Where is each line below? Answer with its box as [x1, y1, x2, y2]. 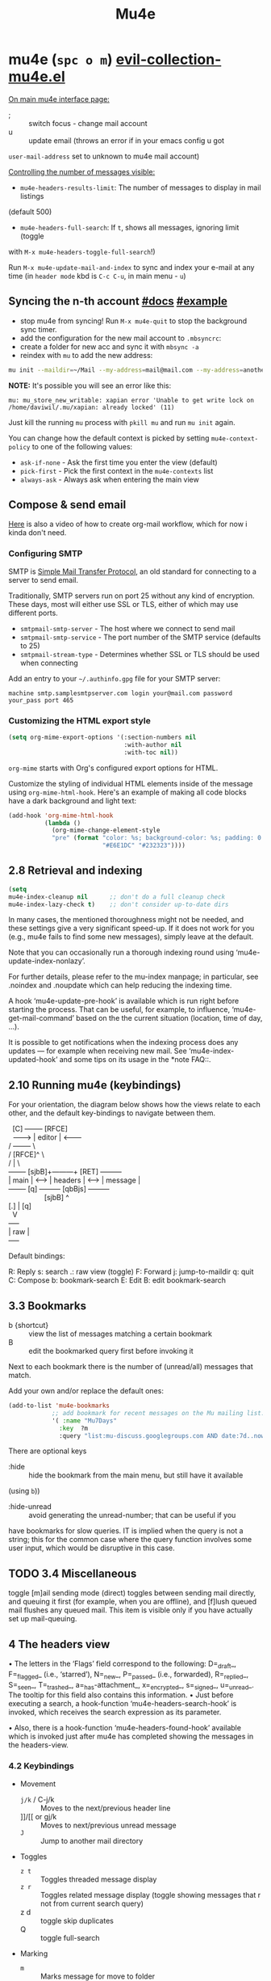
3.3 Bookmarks [8, 1299, 87, 1313]
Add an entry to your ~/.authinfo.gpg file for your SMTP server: [8, 673, 221, 683]
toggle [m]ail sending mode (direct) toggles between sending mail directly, [8, 1588, 256, 1598]
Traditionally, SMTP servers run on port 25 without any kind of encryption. [8, 591, 255, 601]
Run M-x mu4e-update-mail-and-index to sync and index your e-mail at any [8, 262, 255, 272]
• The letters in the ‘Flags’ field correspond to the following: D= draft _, [8, 1659, 236, 1670]
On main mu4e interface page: [8, 94, 110, 103]
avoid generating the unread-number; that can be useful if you [28, 1511, 236, 1520]
